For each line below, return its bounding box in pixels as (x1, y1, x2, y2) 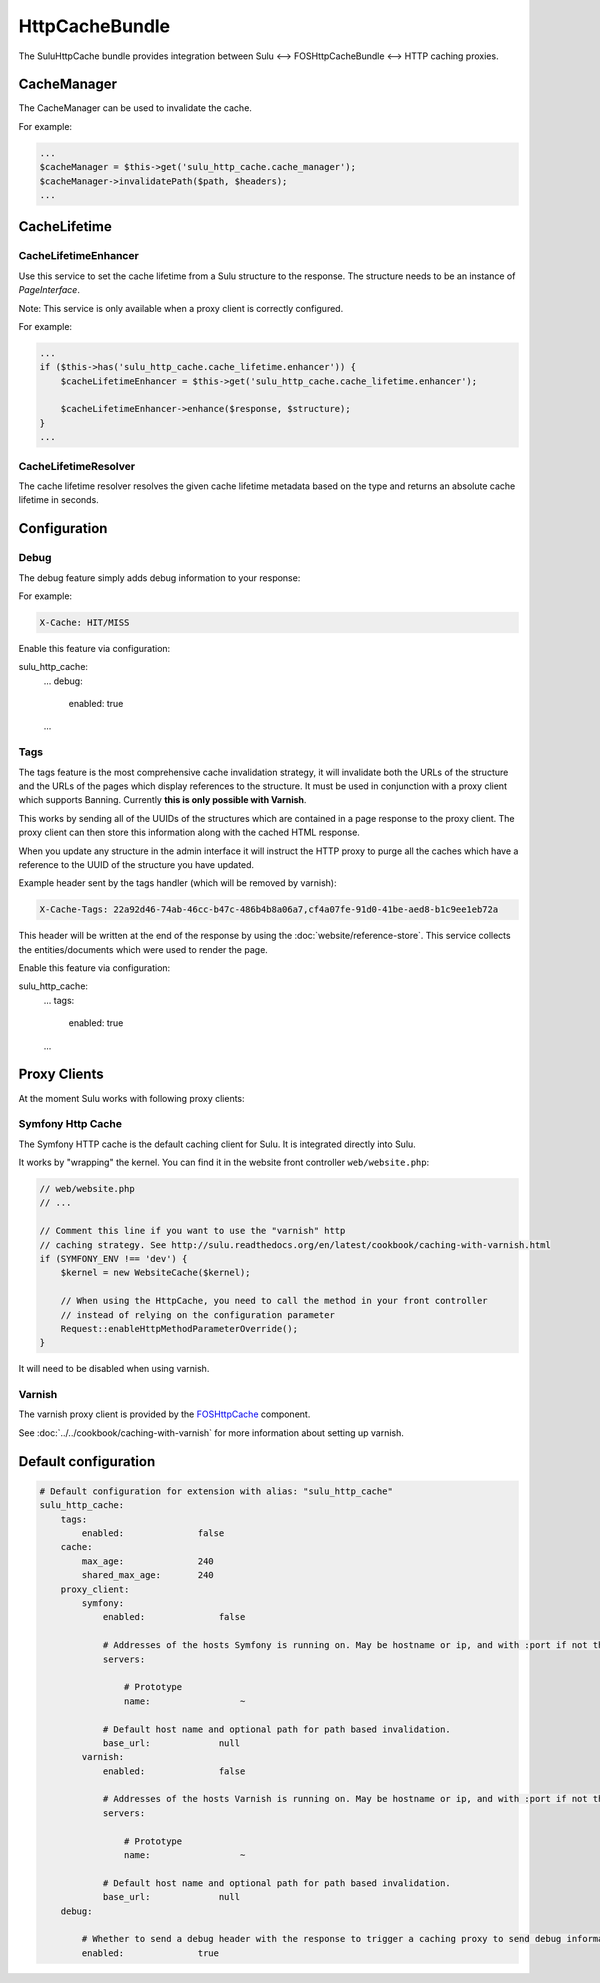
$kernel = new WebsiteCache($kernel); (60, 1267, 251, 1279)
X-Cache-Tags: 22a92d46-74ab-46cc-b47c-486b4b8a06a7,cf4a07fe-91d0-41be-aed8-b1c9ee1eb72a (39, 904, 499, 915)
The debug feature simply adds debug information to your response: (18, 571, 301, 584)
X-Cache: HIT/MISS (39, 616, 130, 628)
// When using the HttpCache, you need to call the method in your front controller (60, 1295, 489, 1307)
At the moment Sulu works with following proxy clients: (18, 1092, 245, 1104)
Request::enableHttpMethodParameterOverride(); (60, 1323, 299, 1334)
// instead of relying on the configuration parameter (60, 1309, 335, 1320)
